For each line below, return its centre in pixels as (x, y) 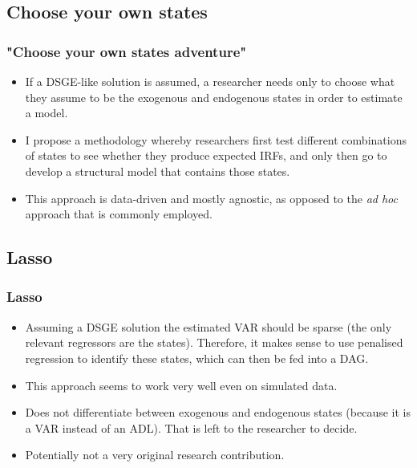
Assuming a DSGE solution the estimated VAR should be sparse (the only (208, 326)
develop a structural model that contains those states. (158, 171)
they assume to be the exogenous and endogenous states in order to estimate (214, 97)
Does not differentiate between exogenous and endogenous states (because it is (218, 412)
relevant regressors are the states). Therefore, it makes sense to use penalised (214, 342)
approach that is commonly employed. (119, 214)
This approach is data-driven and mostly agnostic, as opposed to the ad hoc (211, 198)
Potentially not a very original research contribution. (155, 455)
